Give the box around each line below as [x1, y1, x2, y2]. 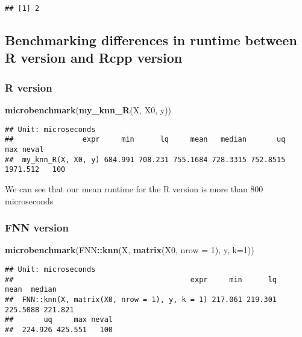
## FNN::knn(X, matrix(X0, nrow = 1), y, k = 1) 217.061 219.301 [5, 295, 277, 304]
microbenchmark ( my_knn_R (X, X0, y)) [5, 104, 172, 116]
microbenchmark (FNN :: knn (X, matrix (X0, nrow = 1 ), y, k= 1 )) [5, 244, 254, 256]
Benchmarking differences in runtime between [5, 31, 297, 49]
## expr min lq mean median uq [5, 135, 286, 144]
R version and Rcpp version [5, 48, 183, 67]
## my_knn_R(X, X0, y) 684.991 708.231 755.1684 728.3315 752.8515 [5, 155, 286, 164]
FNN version [5, 220, 69, 235]
